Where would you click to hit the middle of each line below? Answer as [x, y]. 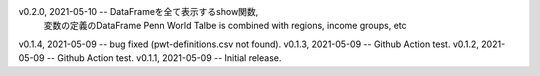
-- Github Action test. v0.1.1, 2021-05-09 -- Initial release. [164, 58]
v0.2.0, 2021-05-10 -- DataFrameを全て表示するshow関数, [138, 11]
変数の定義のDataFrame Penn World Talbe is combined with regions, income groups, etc [225, 26]
